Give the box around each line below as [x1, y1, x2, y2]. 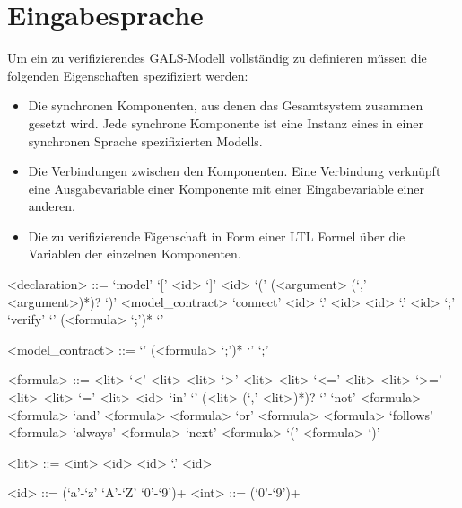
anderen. [28, 197, 75, 215]
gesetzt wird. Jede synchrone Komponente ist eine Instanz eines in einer [28, 113, 423, 132]
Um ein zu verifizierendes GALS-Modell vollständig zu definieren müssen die [7, 48, 427, 67]
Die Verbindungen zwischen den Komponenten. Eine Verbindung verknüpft [28, 162, 441, 180]
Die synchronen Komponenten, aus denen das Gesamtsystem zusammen [28, 96, 423, 115]
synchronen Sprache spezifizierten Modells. [28, 131, 263, 150]
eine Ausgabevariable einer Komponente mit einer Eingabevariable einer [28, 179, 424, 197]
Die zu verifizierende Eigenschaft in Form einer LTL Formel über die [28, 226, 405, 245]
